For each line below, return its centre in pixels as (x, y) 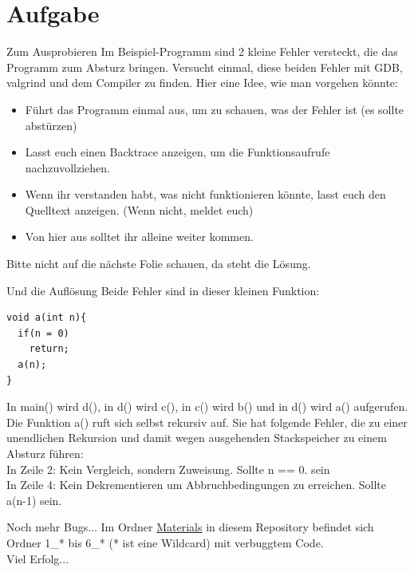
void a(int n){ (47, 318)
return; (49, 349)
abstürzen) (51, 125)
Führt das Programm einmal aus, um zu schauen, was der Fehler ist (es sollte (215, 109)
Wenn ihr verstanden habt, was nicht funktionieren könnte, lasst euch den (205, 194)
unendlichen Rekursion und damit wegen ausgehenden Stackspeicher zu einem (197, 438)
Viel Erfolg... (38, 558)
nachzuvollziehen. (67, 167)
